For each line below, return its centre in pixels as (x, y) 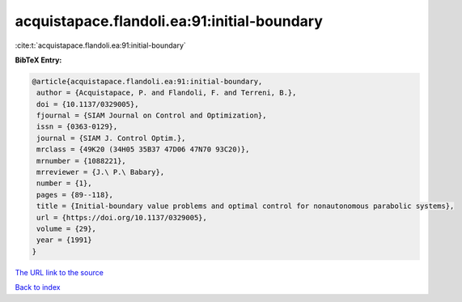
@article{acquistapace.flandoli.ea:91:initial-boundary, (147, 81)
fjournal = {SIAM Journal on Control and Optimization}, (152, 116)
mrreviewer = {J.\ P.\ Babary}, (101, 172)
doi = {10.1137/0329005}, (88, 104)
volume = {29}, (67, 229)
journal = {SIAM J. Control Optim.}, (111, 138)
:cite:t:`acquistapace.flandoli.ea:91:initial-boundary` (100, 45)
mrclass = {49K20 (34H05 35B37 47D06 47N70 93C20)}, (143, 149)
